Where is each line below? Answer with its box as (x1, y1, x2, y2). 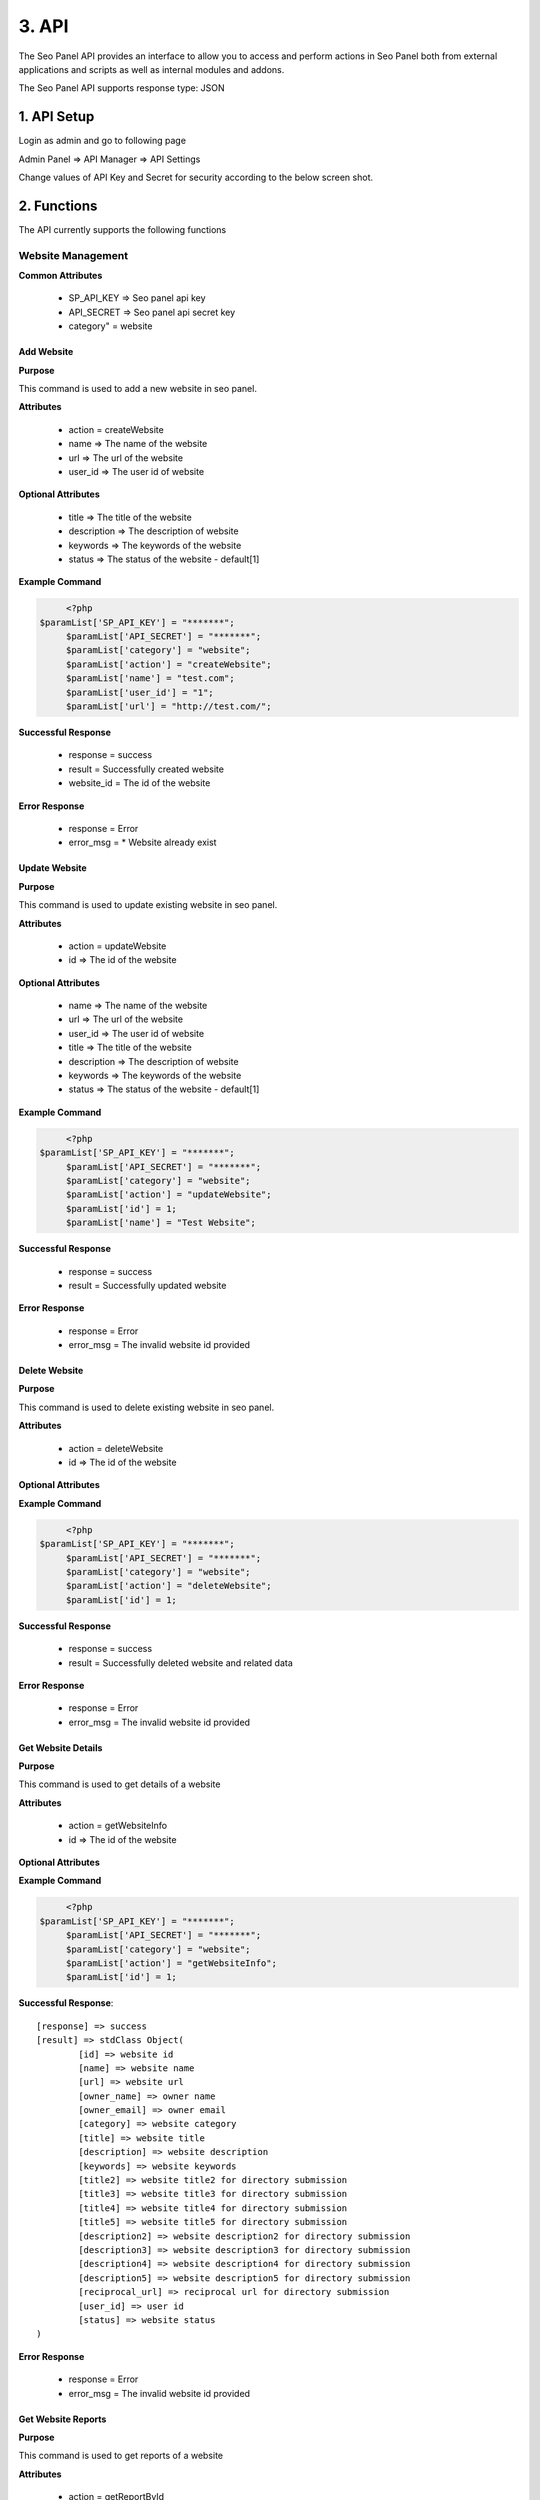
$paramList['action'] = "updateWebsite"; (65, 1189, 272, 1200)
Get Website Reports (18, 2413, 107, 2425)
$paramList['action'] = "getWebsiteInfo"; (65, 1957, 277, 1969)
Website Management (18, 248, 129, 262)
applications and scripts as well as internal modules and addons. (18, 63, 285, 75)
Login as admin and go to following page (18, 135, 187, 147)
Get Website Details (18, 1741, 103, 1754)
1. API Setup (18, 108, 95, 125)
